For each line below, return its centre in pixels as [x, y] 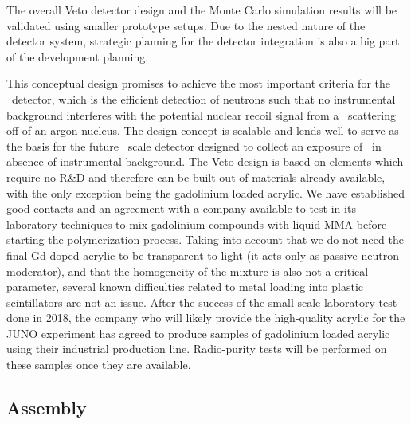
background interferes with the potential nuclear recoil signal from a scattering [201, 114]
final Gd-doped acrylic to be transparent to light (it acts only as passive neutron [203, 255]
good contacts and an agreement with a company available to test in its [181, 208]
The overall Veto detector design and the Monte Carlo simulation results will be [202, 10]
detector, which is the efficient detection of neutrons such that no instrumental [204, 98]
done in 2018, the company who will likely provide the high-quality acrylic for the [206, 318]
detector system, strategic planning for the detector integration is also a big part [203, 41]
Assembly [47, 408]
